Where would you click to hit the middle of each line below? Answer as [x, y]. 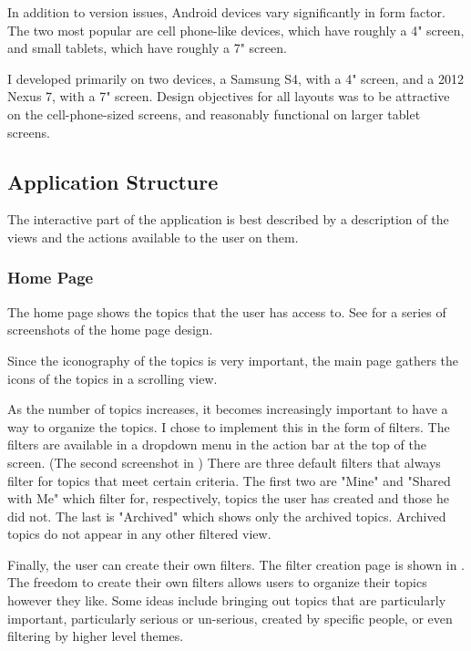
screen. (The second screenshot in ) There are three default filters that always [224, 462]
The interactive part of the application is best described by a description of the [228, 219]
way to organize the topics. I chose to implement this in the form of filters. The [229, 426]
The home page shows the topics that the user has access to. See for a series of [227, 311]
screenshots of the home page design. [110, 330]
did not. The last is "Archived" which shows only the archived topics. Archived [227, 516]
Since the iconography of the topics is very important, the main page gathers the [233, 360]
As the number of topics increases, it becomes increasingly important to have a [228, 409]
